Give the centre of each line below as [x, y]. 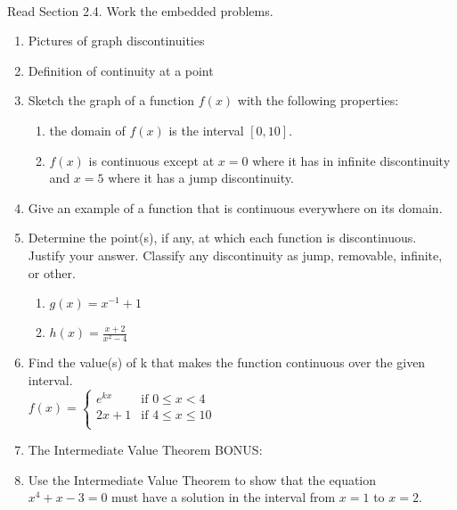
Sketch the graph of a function [111, 100]
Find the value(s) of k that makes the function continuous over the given [227, 362]
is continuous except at [151, 160]
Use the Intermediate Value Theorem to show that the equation [202, 479]
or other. [52, 272]
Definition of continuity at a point [121, 70]
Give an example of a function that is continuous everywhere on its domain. [235, 207]
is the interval [206, 130]
